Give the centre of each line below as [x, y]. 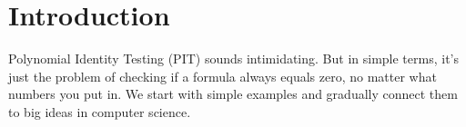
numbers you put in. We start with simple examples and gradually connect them [233, 94]
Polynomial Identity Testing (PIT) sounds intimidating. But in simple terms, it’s [233, 59]
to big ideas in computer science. [100, 111]
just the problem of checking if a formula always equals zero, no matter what [223, 76]
